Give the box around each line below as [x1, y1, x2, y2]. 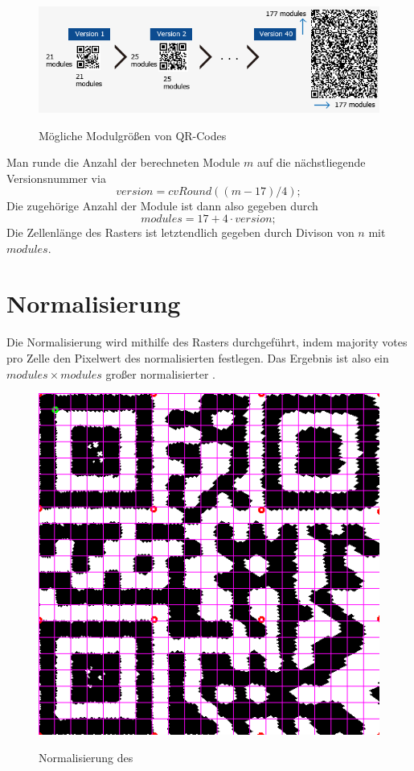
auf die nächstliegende [256, 154, 366, 171]
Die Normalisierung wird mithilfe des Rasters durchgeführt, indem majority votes [6, 334, 408, 350]
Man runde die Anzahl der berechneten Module [6, 154, 240, 171]
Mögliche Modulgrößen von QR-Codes [39, 126, 227, 143]
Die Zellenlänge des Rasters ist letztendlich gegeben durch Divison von [6, 224, 355, 241]
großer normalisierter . [105, 365, 215, 382]
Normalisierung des [39, 748, 133, 765]
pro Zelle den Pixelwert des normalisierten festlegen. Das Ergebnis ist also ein [6, 349, 389, 366]
